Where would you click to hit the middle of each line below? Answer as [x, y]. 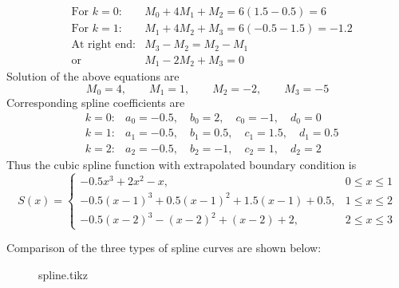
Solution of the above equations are [93, 76]
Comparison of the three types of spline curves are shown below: [164, 248]
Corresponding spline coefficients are [96, 103]
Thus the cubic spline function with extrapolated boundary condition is [182, 165]
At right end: [103, 45]
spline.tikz [63, 274]
